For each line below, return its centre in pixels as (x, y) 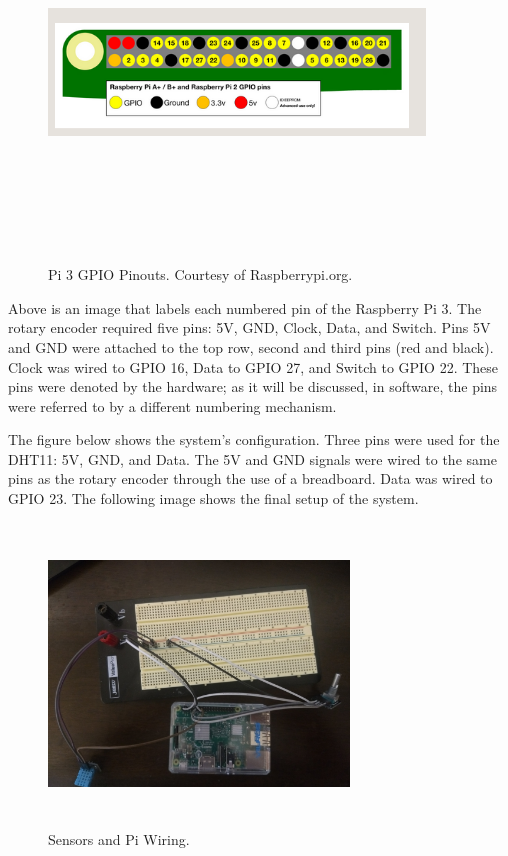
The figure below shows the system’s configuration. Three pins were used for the (254, 439)
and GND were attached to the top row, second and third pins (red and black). (251, 346)
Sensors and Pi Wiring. (119, 838)
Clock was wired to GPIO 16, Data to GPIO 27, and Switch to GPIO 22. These (253, 366)
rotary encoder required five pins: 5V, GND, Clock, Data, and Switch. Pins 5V (249, 327)
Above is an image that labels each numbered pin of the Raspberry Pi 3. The (245, 307)
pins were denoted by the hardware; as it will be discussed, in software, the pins (253, 386)
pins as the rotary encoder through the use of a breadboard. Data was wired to (250, 478)
